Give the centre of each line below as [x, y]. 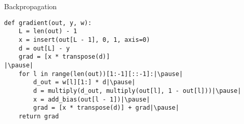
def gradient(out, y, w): [48, 23]
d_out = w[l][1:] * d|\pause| [84, 82]
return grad [39, 116]
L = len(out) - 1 [48, 31]
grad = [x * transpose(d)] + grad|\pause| [106, 108]
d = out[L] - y [44, 48]
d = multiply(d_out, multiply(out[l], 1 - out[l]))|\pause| [137, 91]
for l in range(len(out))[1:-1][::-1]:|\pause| [101, 74]
